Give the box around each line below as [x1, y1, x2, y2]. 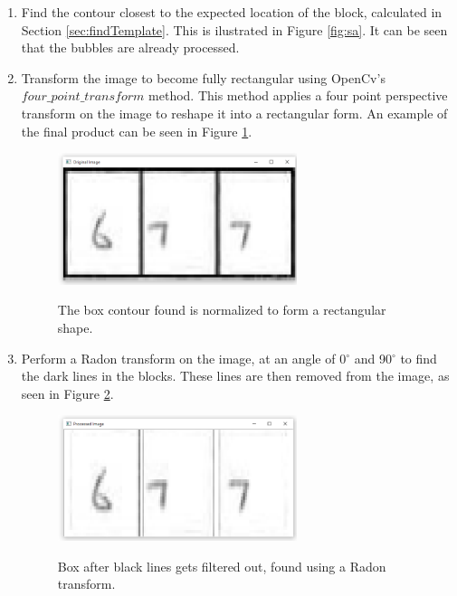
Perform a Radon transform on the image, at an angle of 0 [21, 348, 347, 367]
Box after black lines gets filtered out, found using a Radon [57, 556, 386, 575]
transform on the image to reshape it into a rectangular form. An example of [21, 103, 448, 122]
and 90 [354, 348, 392, 367]
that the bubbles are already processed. [21, 38, 240, 57]
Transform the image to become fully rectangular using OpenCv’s [21, 68, 386, 87]
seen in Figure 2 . [21, 383, 114, 402]
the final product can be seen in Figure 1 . [21, 121, 252, 140]
